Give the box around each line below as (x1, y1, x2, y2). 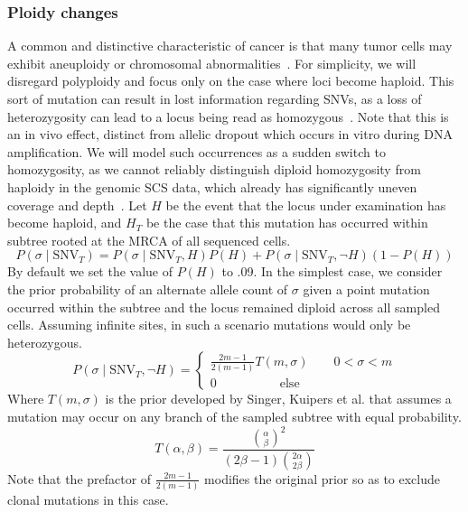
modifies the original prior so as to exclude (204, 469, 440, 488)
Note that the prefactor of (7, 469, 152, 488)
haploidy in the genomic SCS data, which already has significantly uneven (7, 177, 417, 196)
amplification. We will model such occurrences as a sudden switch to (7, 142, 386, 161)
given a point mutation (303, 279, 430, 298)
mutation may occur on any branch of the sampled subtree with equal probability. (7, 406, 462, 425)
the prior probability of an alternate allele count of (7, 279, 288, 298)
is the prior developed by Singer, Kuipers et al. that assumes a (105, 389, 452, 408)
